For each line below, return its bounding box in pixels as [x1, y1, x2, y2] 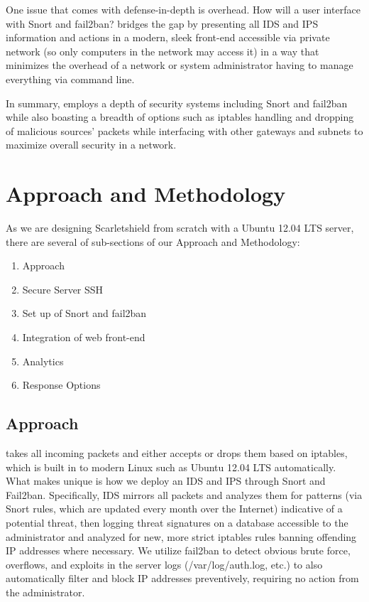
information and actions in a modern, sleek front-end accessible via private [6, 30, 330, 45]
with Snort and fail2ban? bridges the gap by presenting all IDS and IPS [6, 16, 319, 31]
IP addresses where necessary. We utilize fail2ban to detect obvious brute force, [6, 543, 351, 558]
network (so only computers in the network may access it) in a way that [6, 43, 319, 58]
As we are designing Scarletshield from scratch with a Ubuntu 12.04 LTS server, [6, 220, 354, 235]
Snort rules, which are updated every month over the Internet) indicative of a [6, 501, 343, 516]
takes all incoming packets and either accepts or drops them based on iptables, [6, 446, 348, 461]
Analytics [22, 353, 64, 368]
